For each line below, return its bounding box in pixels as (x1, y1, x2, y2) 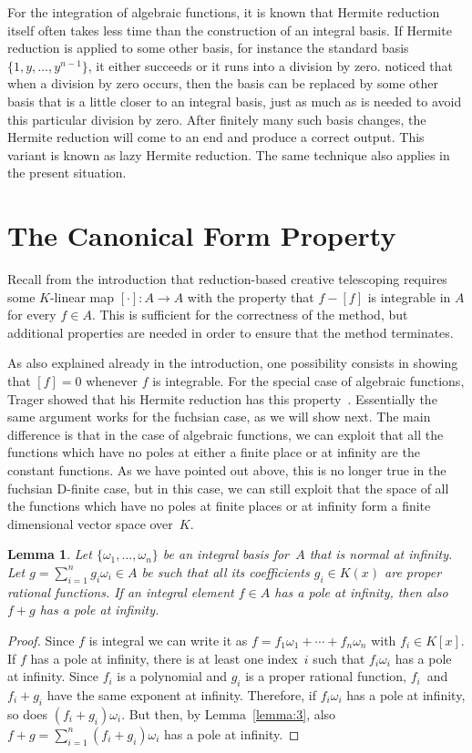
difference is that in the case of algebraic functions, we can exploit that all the (7, 424, 444, 443)
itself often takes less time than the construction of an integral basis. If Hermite (7, 20, 452, 39)
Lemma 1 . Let (7, 544, 92, 564)
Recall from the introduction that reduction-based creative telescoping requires (7, 270, 447, 289)
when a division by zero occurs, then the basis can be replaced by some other (7, 74, 439, 93)
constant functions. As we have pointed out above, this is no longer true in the (7, 461, 446, 479)
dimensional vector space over (7, 514, 173, 533)
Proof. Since (7, 630, 75, 649)
